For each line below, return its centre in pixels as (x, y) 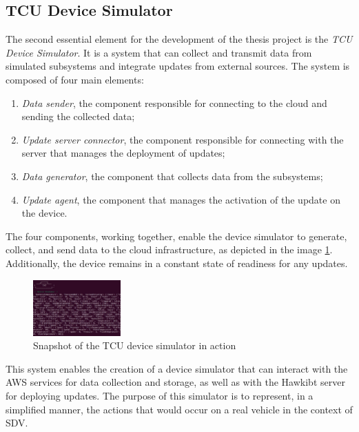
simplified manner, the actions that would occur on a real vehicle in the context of (179, 409)
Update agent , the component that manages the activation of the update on (181, 199)
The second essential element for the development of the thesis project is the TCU (179, 39)
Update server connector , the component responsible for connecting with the (183, 139)
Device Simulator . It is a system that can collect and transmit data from (159, 52)
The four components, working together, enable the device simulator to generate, (176, 236)
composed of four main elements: (75, 79)
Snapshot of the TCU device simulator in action (135, 345)
